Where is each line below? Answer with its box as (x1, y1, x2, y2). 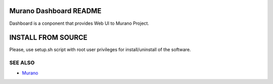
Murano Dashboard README (9, 7, 102, 15)
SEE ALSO (9, 59, 35, 66)
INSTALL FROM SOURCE (9, 33, 88, 42)
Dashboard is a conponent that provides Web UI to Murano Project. (9, 20, 149, 26)
